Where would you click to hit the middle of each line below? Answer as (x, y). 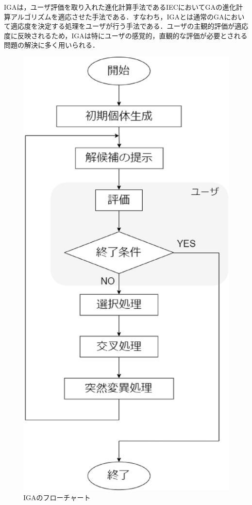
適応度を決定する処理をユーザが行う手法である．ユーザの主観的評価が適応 (129, 26)
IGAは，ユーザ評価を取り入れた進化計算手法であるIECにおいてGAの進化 (120, 7)
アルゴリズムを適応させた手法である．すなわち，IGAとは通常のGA (117, 16)
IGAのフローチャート (57, 497)
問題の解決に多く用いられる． (51, 45)
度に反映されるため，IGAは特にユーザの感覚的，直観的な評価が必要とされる (126, 35)
